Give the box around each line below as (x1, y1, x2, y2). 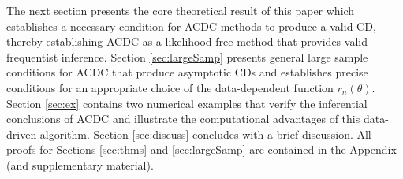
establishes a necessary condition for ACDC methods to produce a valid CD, (6, 17, 376, 34)
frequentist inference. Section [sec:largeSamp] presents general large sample (6, 48, 368, 65)
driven (6, 125, 37, 142)
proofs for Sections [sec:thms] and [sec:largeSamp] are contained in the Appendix (6, 141, 397, 158)
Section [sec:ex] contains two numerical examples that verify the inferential (6, 95, 368, 111)
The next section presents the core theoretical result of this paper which (6, 2, 355, 18)
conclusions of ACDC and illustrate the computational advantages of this (6, 110, 360, 127)
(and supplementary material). (6, 156, 154, 173)
